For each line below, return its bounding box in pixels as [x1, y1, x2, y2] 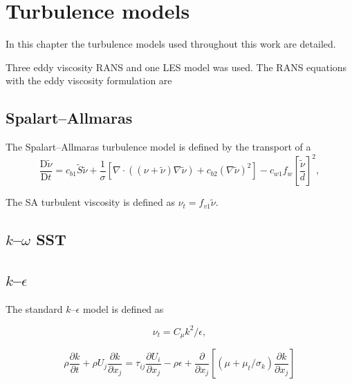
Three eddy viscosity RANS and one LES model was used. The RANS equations [6, 59, 347, 74]
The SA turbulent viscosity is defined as [6, 195, 175, 209]
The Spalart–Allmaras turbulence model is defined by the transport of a [6, 140, 311, 154]
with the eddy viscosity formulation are [6, 73, 172, 88]
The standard [6, 301, 63, 316]
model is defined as [82, 301, 164, 316]
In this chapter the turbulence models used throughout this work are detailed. [6, 37, 336, 51]
